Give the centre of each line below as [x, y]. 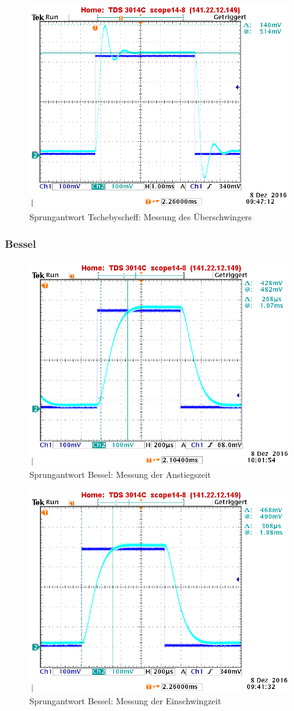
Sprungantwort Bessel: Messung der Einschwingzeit [126, 700]
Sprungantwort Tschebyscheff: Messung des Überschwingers [141, 216]
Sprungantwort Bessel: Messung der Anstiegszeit [120, 475]
